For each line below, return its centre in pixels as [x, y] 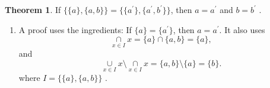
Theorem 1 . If [33, 9]
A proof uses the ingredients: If [75, 29]
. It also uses [242, 29]
